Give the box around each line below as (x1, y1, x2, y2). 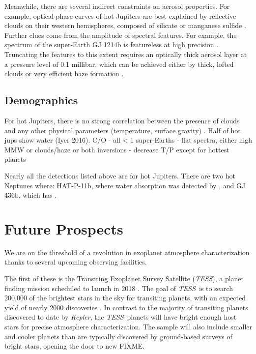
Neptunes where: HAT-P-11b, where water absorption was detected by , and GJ (4, 180, 246, 190)
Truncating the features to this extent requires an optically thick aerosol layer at (4, 49, 247, 59)
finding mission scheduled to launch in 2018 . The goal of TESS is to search (4, 283, 233, 293)
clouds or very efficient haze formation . (4, 68, 124, 79)
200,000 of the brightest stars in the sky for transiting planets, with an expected (4, 293, 246, 303)
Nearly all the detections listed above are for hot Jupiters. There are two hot (4, 170, 236, 180)
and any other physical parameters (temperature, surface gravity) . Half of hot (4, 125, 241, 135)
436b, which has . (4, 190, 57, 200)
